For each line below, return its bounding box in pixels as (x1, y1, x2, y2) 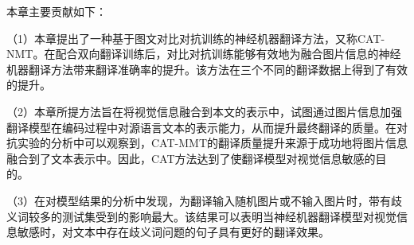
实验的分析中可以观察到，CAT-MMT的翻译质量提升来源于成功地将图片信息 (17, 134, 408, 151)
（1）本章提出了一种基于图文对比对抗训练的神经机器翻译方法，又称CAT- (6, 29, 385, 46)
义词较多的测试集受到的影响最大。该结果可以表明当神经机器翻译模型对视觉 (6, 208, 396, 224)
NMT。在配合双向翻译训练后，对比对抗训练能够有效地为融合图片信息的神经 (6, 45, 401, 62)
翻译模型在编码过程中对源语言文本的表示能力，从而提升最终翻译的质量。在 (6, 119, 396, 135)
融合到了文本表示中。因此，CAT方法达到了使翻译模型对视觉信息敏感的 (6, 150, 376, 166)
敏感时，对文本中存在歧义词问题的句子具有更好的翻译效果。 (17, 224, 330, 240)
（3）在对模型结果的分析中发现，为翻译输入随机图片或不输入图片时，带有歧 (6, 192, 402, 208)
